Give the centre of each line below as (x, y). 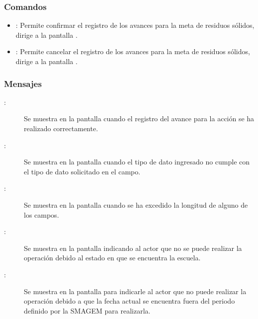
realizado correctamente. (61, 128)
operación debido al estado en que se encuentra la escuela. (112, 258)
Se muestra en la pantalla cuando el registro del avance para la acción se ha (139, 119)
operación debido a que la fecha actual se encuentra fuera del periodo (129, 301)
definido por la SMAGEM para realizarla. (87, 310)
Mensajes (23, 83)
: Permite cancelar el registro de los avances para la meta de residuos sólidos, (133, 51)
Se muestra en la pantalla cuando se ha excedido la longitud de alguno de (136, 204)
